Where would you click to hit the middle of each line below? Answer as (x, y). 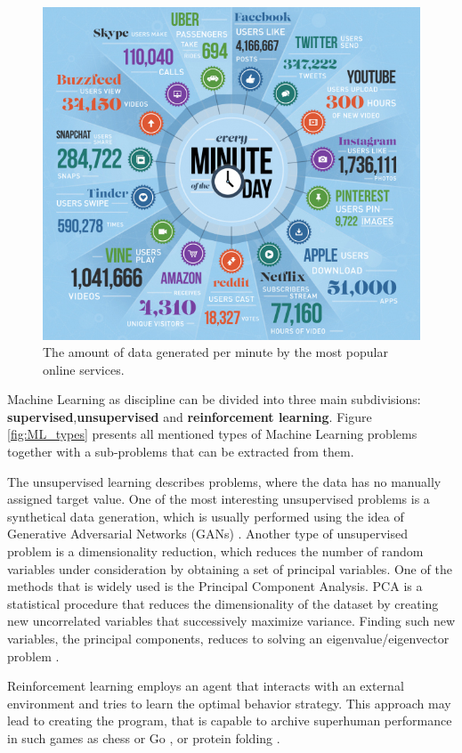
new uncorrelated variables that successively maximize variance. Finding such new (231, 621)
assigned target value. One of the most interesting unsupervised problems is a (219, 499)
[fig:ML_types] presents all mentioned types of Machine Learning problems (212, 434)
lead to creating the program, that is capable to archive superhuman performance (230, 721)
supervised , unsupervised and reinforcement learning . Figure (190, 416)
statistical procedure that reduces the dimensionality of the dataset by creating (223, 603)
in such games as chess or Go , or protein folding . (144, 737)
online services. (84, 369)
